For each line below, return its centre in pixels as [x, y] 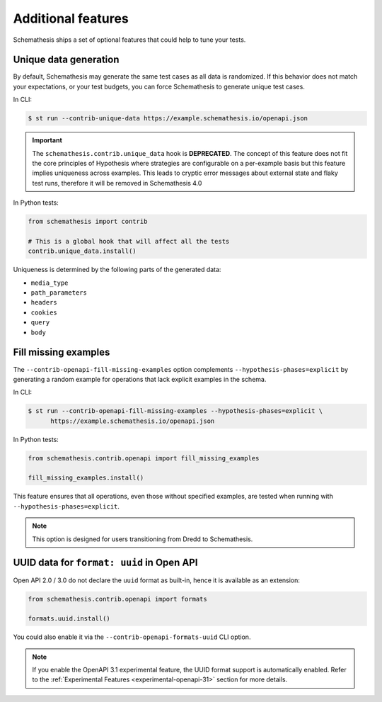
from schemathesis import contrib [88, 222]
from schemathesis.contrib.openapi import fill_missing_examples [144, 458]
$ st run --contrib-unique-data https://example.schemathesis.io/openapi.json [168, 118]
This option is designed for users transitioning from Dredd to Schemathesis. [143, 539]
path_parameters [59, 293]
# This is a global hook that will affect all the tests [129, 241]
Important [47, 140]
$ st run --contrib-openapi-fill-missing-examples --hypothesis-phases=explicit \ [175, 411]
